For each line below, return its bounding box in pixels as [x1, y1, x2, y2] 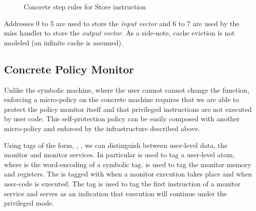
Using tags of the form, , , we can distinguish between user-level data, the [4, 140, 228, 150]
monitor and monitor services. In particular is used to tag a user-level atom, [4, 149, 235, 160]
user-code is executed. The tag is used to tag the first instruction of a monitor [4, 178, 241, 188]
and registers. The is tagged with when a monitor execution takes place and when [4, 169, 252, 179]
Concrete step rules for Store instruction [24, 1, 146, 11]
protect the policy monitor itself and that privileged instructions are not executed [4, 104, 252, 114]
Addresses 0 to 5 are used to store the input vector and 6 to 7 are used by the [4, 18, 240, 28]
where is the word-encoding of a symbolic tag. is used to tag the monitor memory [4, 159, 252, 169]
